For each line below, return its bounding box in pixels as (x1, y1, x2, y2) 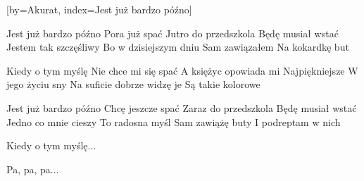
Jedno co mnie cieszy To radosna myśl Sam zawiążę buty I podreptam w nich (6, 114, 341, 129)
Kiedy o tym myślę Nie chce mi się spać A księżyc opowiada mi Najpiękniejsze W (6, 63, 358, 77)
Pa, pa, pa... (6, 161, 59, 176)
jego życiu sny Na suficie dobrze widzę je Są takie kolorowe (6, 77, 261, 92)
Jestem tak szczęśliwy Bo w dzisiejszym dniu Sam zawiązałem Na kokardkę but (6, 39, 349, 54)
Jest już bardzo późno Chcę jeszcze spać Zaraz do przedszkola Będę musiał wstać (6, 100, 357, 115)
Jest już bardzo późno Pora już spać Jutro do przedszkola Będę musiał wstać (6, 25, 339, 40)
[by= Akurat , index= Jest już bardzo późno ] (6, 2, 192, 16)
